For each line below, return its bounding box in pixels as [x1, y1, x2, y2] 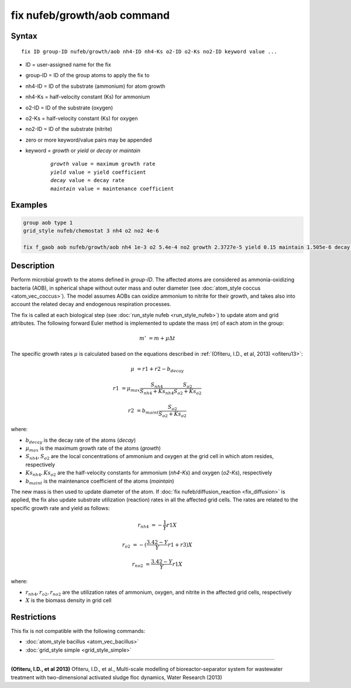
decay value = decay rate [50, 177, 125, 184]
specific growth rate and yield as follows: [11, 504, 110, 511]
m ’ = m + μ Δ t [139, 335, 175, 342]
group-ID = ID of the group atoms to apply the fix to [25, 72, 150, 79]
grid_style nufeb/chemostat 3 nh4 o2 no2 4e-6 [23, 228, 159, 234]
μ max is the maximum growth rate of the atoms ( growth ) [25, 445, 161, 453]
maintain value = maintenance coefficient [50, 185, 174, 192]
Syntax [11, 31, 37, 41]
